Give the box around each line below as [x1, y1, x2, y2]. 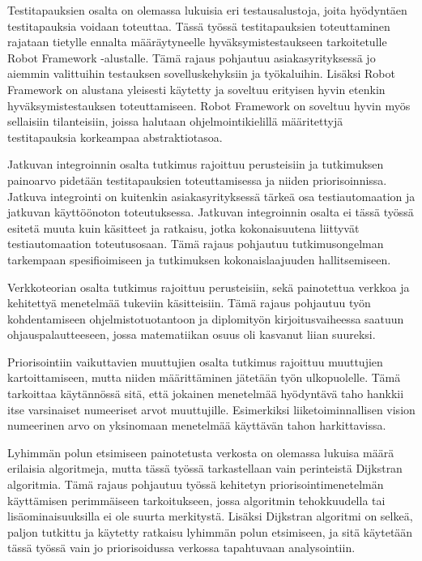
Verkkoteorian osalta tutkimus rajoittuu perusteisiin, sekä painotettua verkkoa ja [7, 278, 410, 295]
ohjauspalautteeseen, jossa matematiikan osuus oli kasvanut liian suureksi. [7, 326, 376, 343]
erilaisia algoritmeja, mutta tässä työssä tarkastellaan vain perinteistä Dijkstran [7, 460, 403, 477]
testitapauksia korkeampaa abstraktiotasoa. [7, 128, 223, 145]
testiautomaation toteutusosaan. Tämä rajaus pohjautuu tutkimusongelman [7, 235, 384, 252]
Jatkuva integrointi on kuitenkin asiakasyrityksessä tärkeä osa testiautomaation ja [7, 187, 416, 204]
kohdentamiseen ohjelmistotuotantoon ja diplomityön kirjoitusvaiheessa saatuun [7, 310, 404, 327]
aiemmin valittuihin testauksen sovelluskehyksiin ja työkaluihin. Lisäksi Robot [7, 65, 395, 82]
